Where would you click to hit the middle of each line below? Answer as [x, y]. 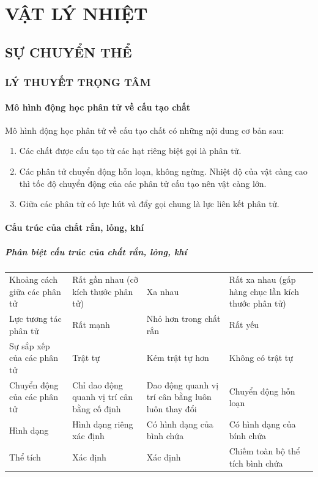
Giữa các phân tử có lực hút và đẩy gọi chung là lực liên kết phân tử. [149, 204]
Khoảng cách [33, 279]
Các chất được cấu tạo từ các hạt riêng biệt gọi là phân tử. [130, 151]
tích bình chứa [256, 463]
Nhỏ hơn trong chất [183, 319]
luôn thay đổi [172, 408]
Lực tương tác [35, 319]
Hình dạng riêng [103, 424]
